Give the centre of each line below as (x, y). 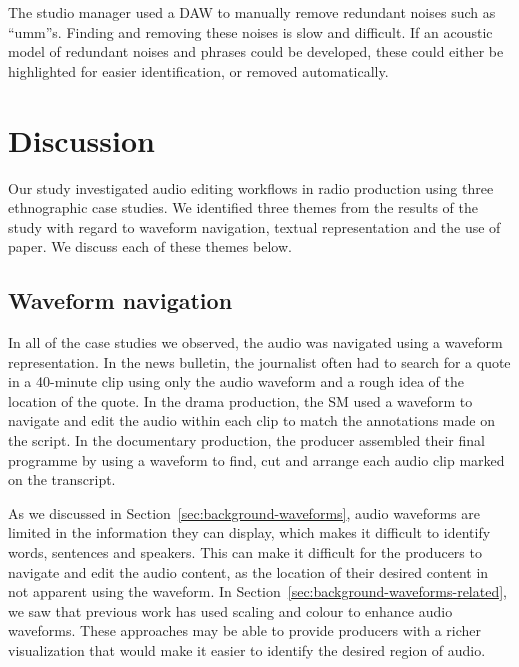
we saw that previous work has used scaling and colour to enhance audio (230, 610)
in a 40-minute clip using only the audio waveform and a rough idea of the (236, 381)
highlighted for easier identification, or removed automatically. (198, 70)
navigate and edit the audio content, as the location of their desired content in (248, 571)
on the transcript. (62, 479)
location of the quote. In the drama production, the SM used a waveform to (240, 400)
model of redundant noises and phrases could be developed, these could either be (256, 51)
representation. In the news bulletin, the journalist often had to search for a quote (259, 361)
